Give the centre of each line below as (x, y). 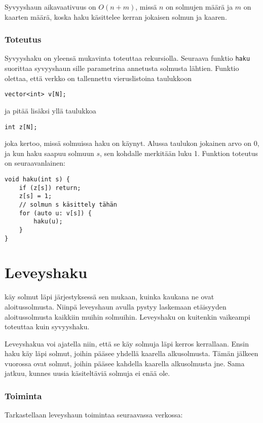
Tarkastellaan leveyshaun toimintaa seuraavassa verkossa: (94, 415)
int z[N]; (21, 127)
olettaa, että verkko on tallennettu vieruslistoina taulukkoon (98, 78)
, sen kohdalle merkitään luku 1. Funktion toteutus (179, 153)
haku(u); (48, 222)
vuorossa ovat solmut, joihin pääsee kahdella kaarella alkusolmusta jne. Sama (125, 363)
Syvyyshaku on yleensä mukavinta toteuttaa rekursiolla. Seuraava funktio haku (127, 58)
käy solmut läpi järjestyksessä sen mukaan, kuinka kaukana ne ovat (109, 297)
